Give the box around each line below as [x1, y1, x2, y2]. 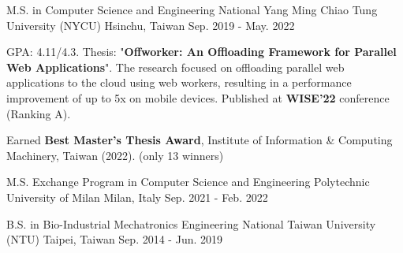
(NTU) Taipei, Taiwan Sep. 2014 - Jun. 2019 [6, 231, 223, 247]
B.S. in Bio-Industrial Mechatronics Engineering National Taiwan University [6, 215, 376, 232]
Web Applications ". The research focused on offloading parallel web [6, 58, 345, 75]
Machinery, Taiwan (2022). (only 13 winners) [6, 147, 224, 163]
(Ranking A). [6, 105, 71, 121]
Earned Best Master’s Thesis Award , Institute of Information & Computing [6, 132, 393, 148]
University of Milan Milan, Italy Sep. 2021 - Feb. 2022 [6, 188, 268, 205]
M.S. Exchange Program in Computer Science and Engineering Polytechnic [6, 173, 370, 190]
